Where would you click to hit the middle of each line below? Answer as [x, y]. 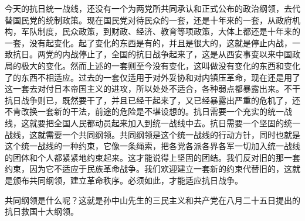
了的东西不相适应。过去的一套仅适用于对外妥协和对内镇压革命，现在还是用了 [152, 77]
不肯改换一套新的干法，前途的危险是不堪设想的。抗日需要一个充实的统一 [144, 111]
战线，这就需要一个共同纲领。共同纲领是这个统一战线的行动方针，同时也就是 [152, 134]
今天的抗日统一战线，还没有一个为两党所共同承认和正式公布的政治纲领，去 [148, 8]
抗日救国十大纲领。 [42, 211]
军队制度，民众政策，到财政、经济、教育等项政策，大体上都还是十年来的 [160, 31]
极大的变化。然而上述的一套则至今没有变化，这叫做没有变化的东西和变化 [160, 65]
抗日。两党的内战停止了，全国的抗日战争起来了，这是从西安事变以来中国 [152, 54]
